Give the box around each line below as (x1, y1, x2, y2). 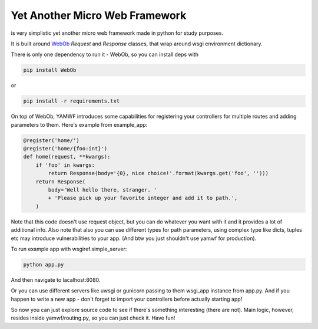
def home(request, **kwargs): (23, 153, 111, 160)
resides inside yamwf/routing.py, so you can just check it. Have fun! (11, 314, 175, 321)
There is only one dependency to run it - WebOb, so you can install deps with (11, 51, 198, 58)
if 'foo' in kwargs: (35, 162, 95, 168)
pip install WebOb (23, 67, 77, 74)
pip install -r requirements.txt (23, 98, 120, 104)
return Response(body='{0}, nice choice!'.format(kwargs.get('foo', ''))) (48, 170, 269, 177)
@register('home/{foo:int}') (23, 145, 108, 152)
